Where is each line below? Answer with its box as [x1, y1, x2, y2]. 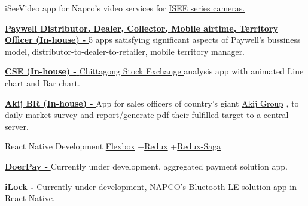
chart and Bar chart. [5, 76, 80, 89]
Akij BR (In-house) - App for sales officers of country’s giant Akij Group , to [5, 96, 299, 109]
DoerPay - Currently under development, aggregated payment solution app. [5, 160, 288, 172]
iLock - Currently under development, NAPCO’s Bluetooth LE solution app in [5, 180, 297, 192]
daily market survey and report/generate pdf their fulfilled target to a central [5, 108, 289, 121]
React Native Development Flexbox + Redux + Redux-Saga [5, 140, 221, 152]
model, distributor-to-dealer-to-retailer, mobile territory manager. [5, 45, 245, 57]
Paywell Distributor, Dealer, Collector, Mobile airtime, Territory [5, 21, 278, 34]
